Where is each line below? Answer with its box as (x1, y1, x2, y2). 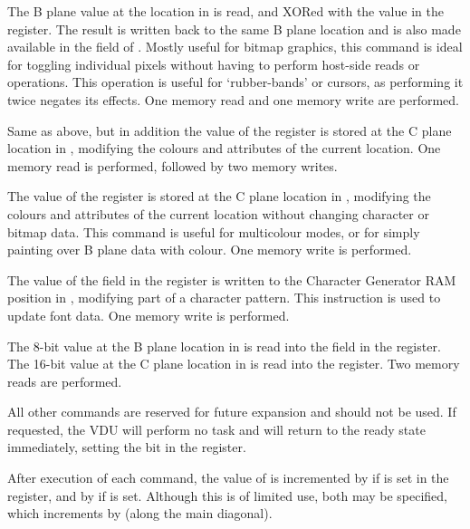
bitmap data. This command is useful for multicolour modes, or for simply (7, 222, 420, 241)
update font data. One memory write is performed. (7, 305, 290, 324)
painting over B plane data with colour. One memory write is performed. (7, 240, 412, 259)
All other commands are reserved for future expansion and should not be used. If (7, 402, 456, 421)
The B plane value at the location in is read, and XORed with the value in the (7, 2, 444, 20)
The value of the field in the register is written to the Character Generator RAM (7, 270, 456, 289)
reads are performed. (7, 371, 122, 390)
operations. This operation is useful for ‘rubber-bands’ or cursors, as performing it (7, 72, 464, 91)
